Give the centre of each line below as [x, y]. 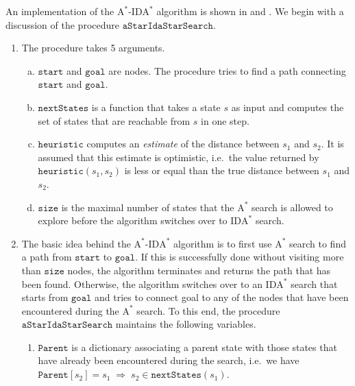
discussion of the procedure [62, 24]
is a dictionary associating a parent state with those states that [204, 347]
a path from [47, 257]
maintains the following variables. [186, 324]
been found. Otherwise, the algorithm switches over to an [142, 284]
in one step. [225, 120]
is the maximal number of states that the [148, 207]
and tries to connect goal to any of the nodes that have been [222, 297]
